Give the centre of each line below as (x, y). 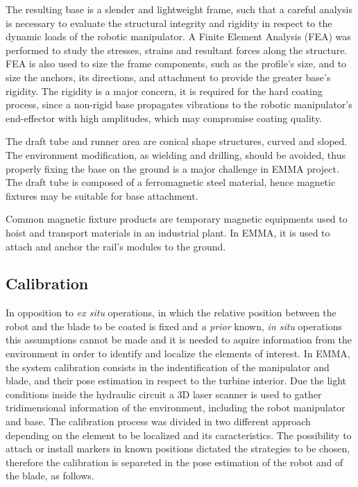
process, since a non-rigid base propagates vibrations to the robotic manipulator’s (179, 104)
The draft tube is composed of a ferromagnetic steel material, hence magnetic (171, 182)
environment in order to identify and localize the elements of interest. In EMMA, (178, 353)
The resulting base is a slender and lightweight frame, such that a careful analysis (179, 9)
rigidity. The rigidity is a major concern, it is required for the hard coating (164, 91)
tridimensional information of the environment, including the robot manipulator (176, 408)
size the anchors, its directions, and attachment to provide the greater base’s (168, 77)
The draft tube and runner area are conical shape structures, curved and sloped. (177, 141)
